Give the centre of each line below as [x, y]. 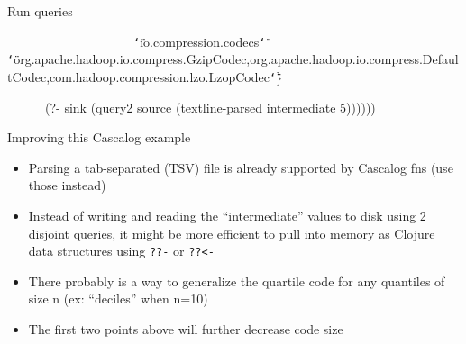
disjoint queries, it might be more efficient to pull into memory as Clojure [232, 233]
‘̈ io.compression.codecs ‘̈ [200, 41]
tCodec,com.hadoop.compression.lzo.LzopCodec [138, 76]
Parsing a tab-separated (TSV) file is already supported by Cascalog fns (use [241, 167]
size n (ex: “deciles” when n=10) [118, 299]
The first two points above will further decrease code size [186, 328]
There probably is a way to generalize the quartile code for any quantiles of [237, 281]
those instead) [67, 185]
